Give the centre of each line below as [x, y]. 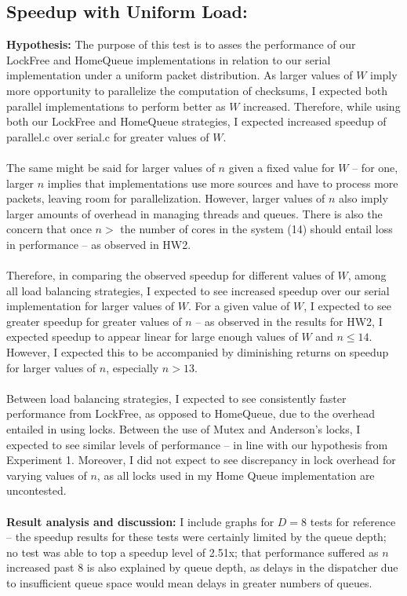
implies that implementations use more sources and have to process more [223, 183]
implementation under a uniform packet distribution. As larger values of [180, 75]
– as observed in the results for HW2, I [289, 321]
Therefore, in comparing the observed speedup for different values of [170, 275]
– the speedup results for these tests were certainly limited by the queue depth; [196, 537]
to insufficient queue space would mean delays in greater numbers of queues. [189, 582]
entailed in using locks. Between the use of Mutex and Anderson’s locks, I [184, 429]
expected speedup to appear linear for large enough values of [152, 336]
